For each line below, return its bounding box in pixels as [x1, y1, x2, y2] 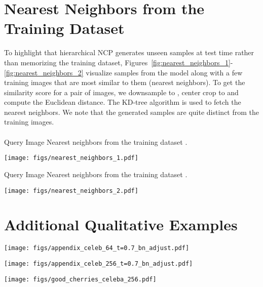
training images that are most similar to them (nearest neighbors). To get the [4, 77, 245, 88]
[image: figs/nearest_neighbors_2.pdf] [4, 187, 138, 194]
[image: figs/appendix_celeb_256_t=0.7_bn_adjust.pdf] [4, 260, 193, 267]
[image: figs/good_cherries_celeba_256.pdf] [4, 275, 157, 283]
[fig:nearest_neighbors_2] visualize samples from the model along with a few [4, 67, 243, 77]
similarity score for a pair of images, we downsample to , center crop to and [4, 87, 239, 97]
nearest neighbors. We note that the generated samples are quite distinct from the [4, 106, 259, 117]
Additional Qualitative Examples [4, 214, 238, 235]
